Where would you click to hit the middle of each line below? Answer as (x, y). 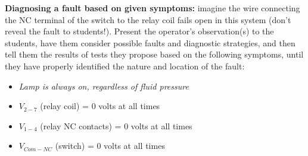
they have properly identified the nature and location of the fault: (125, 66)
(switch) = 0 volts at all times (110, 146)
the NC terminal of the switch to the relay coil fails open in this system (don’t (148, 19)
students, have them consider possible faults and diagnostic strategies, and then (150, 42)
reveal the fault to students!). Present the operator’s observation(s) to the (139, 31)
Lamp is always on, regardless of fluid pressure (104, 86)
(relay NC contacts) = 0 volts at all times (116, 125)
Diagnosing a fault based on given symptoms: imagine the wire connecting (153, 8)
